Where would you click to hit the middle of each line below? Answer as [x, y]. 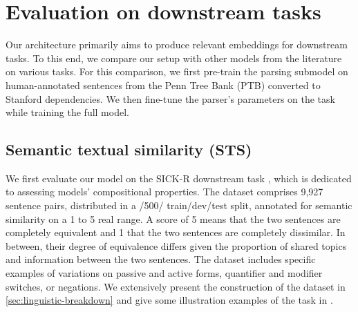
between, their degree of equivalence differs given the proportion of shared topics [176, 245]
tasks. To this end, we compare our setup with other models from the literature [174, 58]
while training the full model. [67, 112]
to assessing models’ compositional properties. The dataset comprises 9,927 [164, 192]
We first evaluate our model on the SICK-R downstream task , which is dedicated [179, 178]
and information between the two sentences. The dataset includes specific [161, 259]
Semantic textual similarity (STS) [129, 149]
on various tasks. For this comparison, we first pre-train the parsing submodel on [177, 71]
